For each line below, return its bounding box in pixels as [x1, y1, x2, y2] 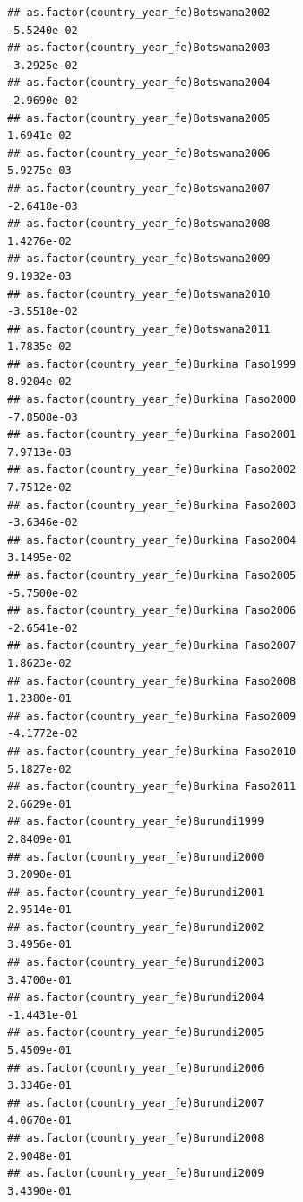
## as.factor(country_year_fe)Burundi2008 [7, 1132, 264, 1145]
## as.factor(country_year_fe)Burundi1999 [7, 815, 264, 829]
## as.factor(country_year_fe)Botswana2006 [7, 146, 271, 160]
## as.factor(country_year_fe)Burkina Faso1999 [7, 357, 297, 371]
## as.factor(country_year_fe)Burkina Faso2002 [7, 463, 297, 477]
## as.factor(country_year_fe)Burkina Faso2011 [7, 780, 297, 794]
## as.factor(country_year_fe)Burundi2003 [7, 956, 264, 969]
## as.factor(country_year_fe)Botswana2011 [7, 322, 271, 336]
